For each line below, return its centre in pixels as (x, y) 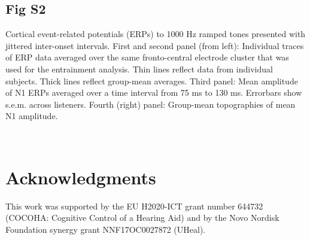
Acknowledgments (81, 177)
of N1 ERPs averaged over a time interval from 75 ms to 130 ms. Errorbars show (154, 92)
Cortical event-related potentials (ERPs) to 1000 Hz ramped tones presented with (156, 34)
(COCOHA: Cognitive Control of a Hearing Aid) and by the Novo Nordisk (142, 218)
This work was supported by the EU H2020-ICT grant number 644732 (134, 206)
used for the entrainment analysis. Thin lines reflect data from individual (139, 69)
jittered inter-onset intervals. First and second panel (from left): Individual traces (155, 45)
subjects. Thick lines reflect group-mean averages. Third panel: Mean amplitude (152, 80)
